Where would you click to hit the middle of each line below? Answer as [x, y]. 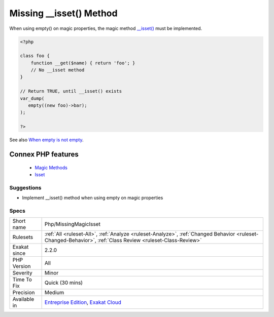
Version [22, 266]
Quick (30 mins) [64, 283]
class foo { [35, 56]
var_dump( [32, 98]
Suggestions [25, 187]
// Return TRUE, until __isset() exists [71, 91]
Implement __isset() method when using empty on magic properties [93, 198]
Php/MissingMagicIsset [73, 224]
